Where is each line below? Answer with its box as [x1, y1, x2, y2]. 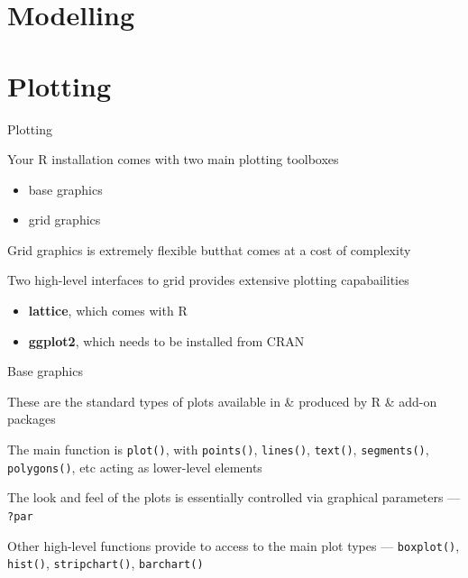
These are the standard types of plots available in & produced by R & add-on [7, 391, 437, 410]
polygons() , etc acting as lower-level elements [7, 457, 262, 476]
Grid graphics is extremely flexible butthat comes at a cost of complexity [7, 240, 411, 259]
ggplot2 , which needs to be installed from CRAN [28, 331, 305, 350]
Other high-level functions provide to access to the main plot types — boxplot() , [7, 536, 460, 555]
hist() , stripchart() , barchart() [7, 554, 204, 573]
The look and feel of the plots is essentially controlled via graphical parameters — [7, 488, 461, 507]
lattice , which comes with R [28, 301, 188, 320]
